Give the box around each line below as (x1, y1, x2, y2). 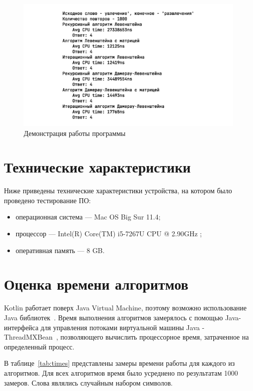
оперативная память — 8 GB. (15, 245, 105, 255)
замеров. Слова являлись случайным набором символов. (4, 377, 173, 388)
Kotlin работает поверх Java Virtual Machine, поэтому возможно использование (4, 303, 247, 313)
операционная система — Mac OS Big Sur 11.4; (15, 212, 161, 222)
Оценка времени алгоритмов (4, 274, 189, 294)
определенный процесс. (4, 341, 75, 351)
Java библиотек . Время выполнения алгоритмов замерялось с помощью (4, 312, 223, 322)
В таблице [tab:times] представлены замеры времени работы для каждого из (4, 358, 235, 368)
